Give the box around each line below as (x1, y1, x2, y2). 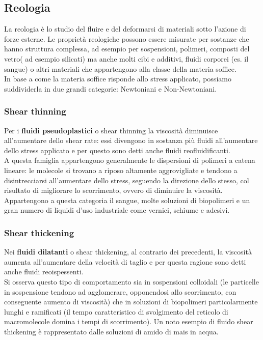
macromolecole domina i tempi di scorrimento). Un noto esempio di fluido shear (4, 316, 253, 327)
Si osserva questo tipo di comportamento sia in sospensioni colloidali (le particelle (4, 276, 259, 287)
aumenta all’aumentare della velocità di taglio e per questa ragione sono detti (4, 256, 246, 267)
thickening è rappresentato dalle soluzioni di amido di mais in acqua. (4, 326, 219, 336)
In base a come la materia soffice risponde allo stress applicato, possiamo (4, 73, 231, 84)
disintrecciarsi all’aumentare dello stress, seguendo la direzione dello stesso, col (4, 175, 249, 185)
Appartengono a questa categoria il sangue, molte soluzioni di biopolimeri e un (4, 194, 250, 205)
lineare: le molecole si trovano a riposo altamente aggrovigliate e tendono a (4, 164, 238, 175)
